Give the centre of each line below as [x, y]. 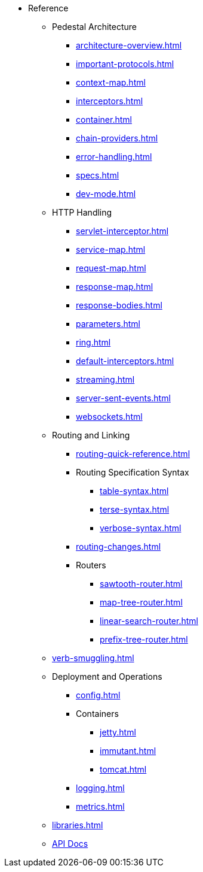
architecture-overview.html [129, 45]
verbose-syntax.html [141, 528]
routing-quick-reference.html [133, 454]
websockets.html [109, 417]
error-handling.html [114, 157]
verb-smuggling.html [93, 658]
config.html [98, 695]
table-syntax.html [134, 491]
